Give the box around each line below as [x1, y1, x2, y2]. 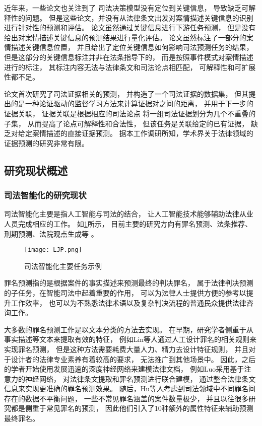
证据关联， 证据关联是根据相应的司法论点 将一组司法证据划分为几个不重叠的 [4, 108, 256, 118]
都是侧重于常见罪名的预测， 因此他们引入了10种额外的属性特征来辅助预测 [11, 403, 253, 413]
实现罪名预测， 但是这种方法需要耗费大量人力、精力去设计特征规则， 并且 [4, 343, 249, 354]
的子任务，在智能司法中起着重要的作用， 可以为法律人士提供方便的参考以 [4, 287, 246, 298]
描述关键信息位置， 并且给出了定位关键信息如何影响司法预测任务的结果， [11, 42, 253, 52]
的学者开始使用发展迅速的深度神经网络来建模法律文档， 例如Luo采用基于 [4, 364, 244, 374]
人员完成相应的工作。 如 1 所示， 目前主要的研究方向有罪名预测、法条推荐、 [4, 218, 252, 229]
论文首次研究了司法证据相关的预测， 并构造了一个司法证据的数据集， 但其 [4, 88, 249, 99]
